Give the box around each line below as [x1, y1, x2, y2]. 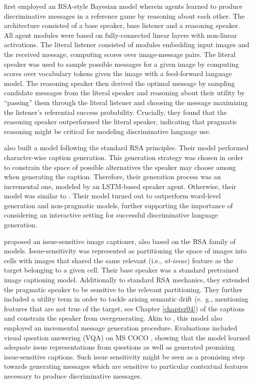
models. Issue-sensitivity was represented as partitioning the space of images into [4, 246, 247, 256]
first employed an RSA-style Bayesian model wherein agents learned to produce [4, 1, 243, 11]
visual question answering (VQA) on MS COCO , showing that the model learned [4, 332, 250, 342]
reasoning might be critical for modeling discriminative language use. [4, 126, 211, 136]
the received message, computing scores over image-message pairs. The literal [4, 49, 236, 59]
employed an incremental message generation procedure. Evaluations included [4, 323, 237, 332]
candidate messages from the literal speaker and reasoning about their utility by [4, 87, 245, 98]
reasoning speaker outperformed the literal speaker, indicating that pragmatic [4, 116, 237, 127]
